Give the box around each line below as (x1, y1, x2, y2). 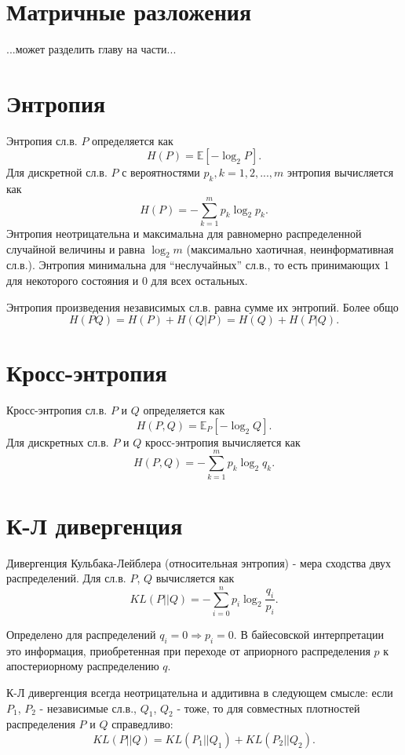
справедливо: (111, 716, 173, 732)
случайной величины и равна (6, 240, 145, 257)
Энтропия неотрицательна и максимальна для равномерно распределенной (6, 224, 362, 241)
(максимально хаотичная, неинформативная (186, 240, 394, 257)
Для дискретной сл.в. (6, 164, 108, 181)
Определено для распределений (6, 626, 156, 642)
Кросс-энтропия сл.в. (6, 402, 108, 418)
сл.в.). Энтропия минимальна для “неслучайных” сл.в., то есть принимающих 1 (6, 257, 389, 273)
